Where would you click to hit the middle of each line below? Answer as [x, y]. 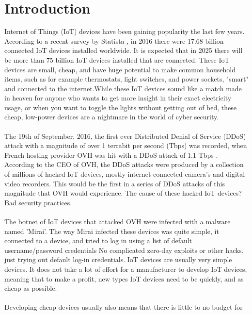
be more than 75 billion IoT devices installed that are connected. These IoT [117, 59]
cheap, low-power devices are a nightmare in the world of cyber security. [112, 117]
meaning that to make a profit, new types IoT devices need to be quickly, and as [124, 278]
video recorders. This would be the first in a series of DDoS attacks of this [115, 183]
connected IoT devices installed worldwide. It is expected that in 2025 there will [124, 50]
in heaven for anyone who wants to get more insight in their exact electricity [118, 98]
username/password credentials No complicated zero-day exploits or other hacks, [124, 250]
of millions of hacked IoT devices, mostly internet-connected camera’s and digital [125, 174]
